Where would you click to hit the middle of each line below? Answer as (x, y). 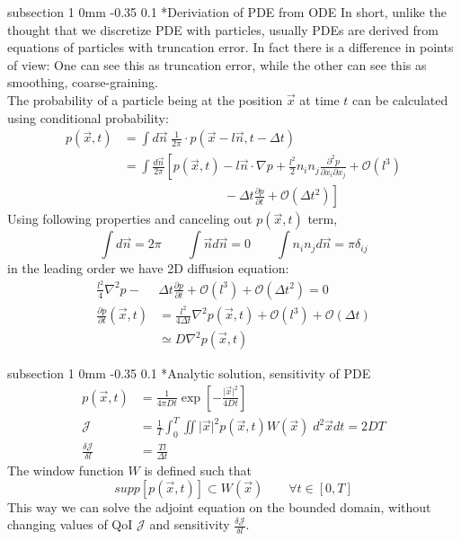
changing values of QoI (70, 524)
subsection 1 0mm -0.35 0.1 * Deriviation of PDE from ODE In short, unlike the (227, 12)
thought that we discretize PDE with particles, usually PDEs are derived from (223, 29)
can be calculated (400, 99)
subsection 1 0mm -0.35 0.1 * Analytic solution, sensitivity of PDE (189, 373)
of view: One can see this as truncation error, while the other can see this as (217, 64)
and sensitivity (190, 524)
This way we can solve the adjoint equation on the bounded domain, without (219, 506)
